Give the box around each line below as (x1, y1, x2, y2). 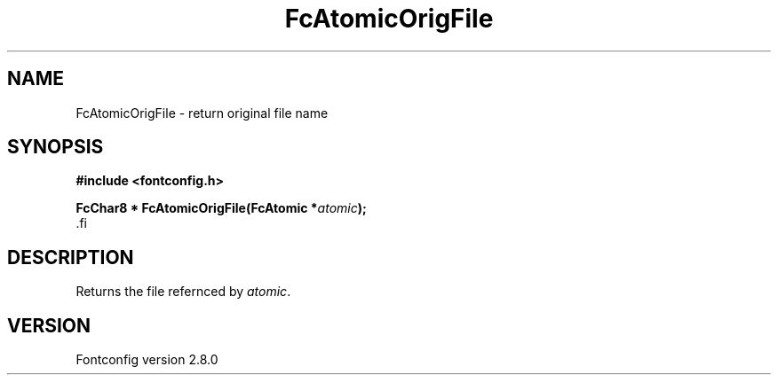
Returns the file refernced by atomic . (75, 284, 291, 300)
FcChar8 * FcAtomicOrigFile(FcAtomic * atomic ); (75, 200, 367, 216)
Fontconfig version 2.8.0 (75, 352, 218, 368)
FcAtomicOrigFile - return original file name (75, 105, 329, 121)
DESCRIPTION (7, 246, 134, 269)
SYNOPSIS (7, 136, 104, 159)
